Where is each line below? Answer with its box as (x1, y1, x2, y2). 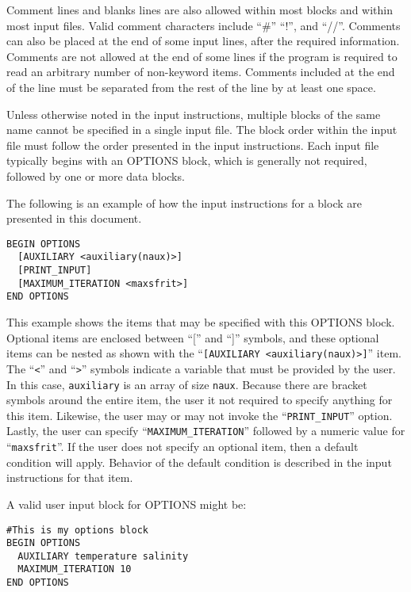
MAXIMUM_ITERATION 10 (17, 563, 132, 575)
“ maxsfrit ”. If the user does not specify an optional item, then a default (6, 438, 359, 455)
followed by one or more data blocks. (6, 167, 185, 184)
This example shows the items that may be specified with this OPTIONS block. (6, 314, 395, 330)
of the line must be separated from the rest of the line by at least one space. (6, 78, 376, 95)
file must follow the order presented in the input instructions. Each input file (6, 136, 379, 153)
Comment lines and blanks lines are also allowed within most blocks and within (6, 2, 393, 17)
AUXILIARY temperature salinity (17, 550, 189, 562)
